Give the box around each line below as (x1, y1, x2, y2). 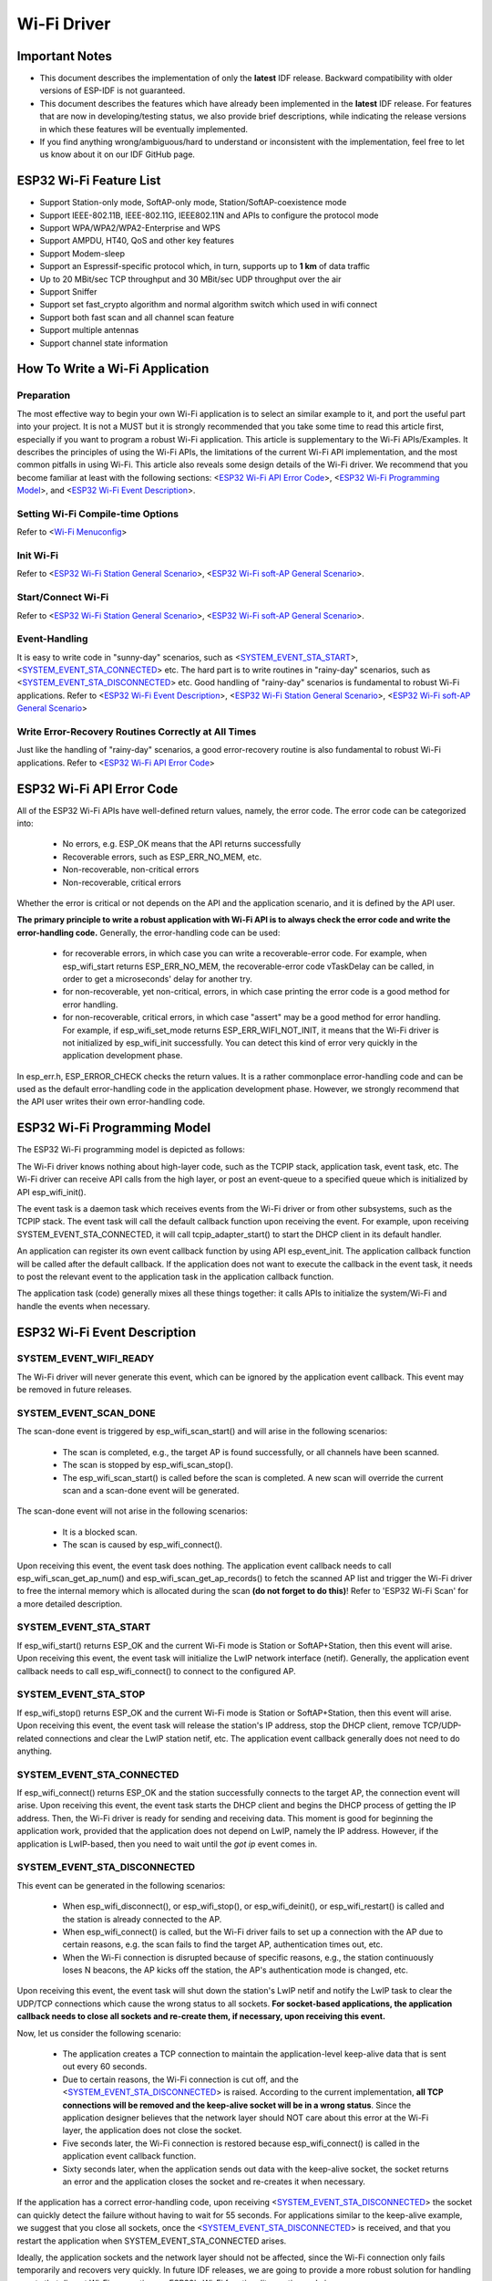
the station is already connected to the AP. (62, 1913, 222, 1924)
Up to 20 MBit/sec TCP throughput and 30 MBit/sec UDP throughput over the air (39, 274, 342, 285)
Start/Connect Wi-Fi (16, 591, 109, 604)
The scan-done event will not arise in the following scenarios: (16, 1505, 248, 1516)
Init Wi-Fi (16, 549, 59, 562)
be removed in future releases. (16, 1384, 132, 1395)
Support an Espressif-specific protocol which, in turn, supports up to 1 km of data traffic (39, 261, 371, 272)
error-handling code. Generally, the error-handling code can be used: (16, 927, 281, 938)
